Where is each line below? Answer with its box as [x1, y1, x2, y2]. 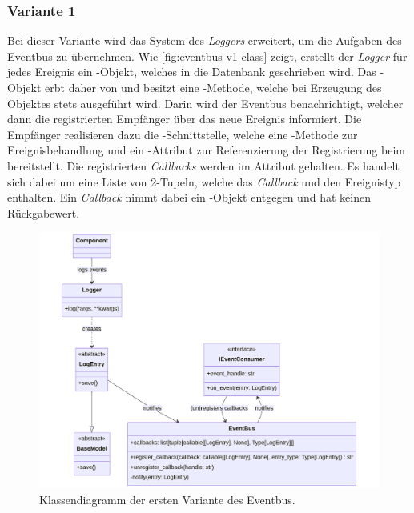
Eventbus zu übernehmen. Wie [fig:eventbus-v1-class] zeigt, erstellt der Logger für [7, 47, 408, 64]
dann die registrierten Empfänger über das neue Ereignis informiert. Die [7, 110, 362, 127]
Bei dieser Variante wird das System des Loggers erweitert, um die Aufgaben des [7, 32, 402, 49]
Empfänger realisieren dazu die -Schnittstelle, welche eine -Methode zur [7, 126, 358, 142]
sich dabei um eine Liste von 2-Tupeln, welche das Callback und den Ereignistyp [7, 173, 401, 190]
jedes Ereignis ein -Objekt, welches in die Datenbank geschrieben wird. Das [7, 63, 376, 80]
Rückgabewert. [7, 204, 80, 221]
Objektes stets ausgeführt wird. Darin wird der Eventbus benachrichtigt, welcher [7, 94, 404, 111]
